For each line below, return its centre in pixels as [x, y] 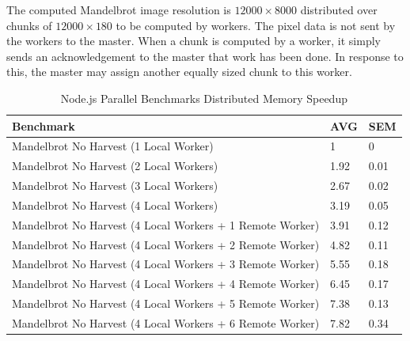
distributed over [339, 9]
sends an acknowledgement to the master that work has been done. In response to [205, 56]
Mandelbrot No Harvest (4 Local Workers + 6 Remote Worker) [166, 323]
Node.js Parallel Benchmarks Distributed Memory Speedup [204, 98]
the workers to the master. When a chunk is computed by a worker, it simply [194, 41]
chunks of [29, 25]
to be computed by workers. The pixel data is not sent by [256, 25]
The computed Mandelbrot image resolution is [119, 9]
